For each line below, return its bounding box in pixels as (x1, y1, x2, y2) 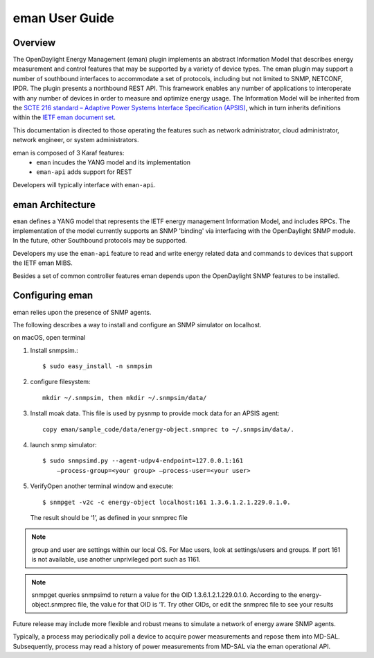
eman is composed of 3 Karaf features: (12, 148, 125, 157)
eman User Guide (12, 10, 114, 26)
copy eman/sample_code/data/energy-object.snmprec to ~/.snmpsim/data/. (42, 425, 294, 433)
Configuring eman (12, 290, 93, 302)
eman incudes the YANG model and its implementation (36, 158, 190, 166)
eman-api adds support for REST (36, 168, 132, 176)
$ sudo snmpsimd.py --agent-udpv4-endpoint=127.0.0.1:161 (42, 457, 244, 465)
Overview (12, 37, 56, 49)
